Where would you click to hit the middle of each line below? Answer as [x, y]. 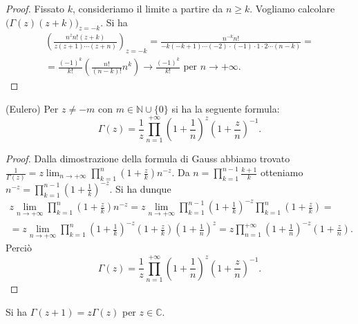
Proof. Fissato [35, 8]
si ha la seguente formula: [226, 108]
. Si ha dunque [140, 188]
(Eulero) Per [32, 108]
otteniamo [282, 172]
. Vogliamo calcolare [292, 8]
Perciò [19, 248]
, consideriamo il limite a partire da [148, 8]
